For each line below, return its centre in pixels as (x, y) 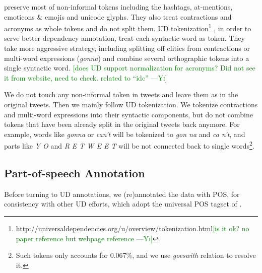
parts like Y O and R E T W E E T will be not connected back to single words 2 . (129, 145)
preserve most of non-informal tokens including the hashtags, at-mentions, (118, 7)
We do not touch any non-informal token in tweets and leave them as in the (121, 94)
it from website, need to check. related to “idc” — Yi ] (86, 77)
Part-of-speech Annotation (75, 173)
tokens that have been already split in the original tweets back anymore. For (122, 124)
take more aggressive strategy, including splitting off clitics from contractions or (127, 48)
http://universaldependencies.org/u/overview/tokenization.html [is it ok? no (133, 228)
